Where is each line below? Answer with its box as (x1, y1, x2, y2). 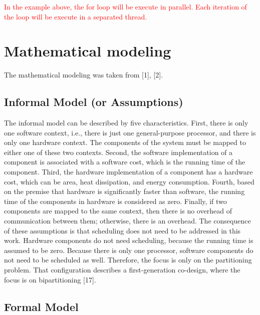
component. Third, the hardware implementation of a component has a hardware (4, 166, 253, 177)
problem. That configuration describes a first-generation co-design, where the (4, 264, 240, 275)
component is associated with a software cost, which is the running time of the (4, 156, 245, 167)
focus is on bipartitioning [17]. (4, 274, 96, 284)
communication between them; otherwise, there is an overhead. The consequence (4, 215, 251, 226)
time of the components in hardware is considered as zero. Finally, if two (4, 195, 227, 206)
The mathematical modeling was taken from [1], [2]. (4, 69, 163, 80)
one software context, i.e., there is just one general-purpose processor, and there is (4, 127, 256, 137)
